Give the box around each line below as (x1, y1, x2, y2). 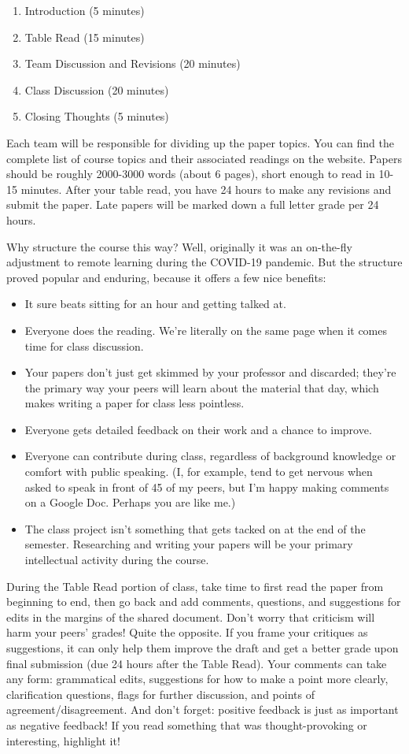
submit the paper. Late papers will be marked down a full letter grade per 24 (6, 196, 379, 213)
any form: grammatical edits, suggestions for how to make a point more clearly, (6, 670, 389, 687)
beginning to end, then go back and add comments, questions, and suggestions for (6, 593, 401, 610)
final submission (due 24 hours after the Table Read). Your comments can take (6, 655, 387, 671)
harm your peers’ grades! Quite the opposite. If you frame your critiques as (6, 624, 368, 641)
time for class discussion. (24, 337, 144, 354)
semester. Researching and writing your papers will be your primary (24, 536, 353, 552)
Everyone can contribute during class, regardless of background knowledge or (24, 448, 396, 464)
